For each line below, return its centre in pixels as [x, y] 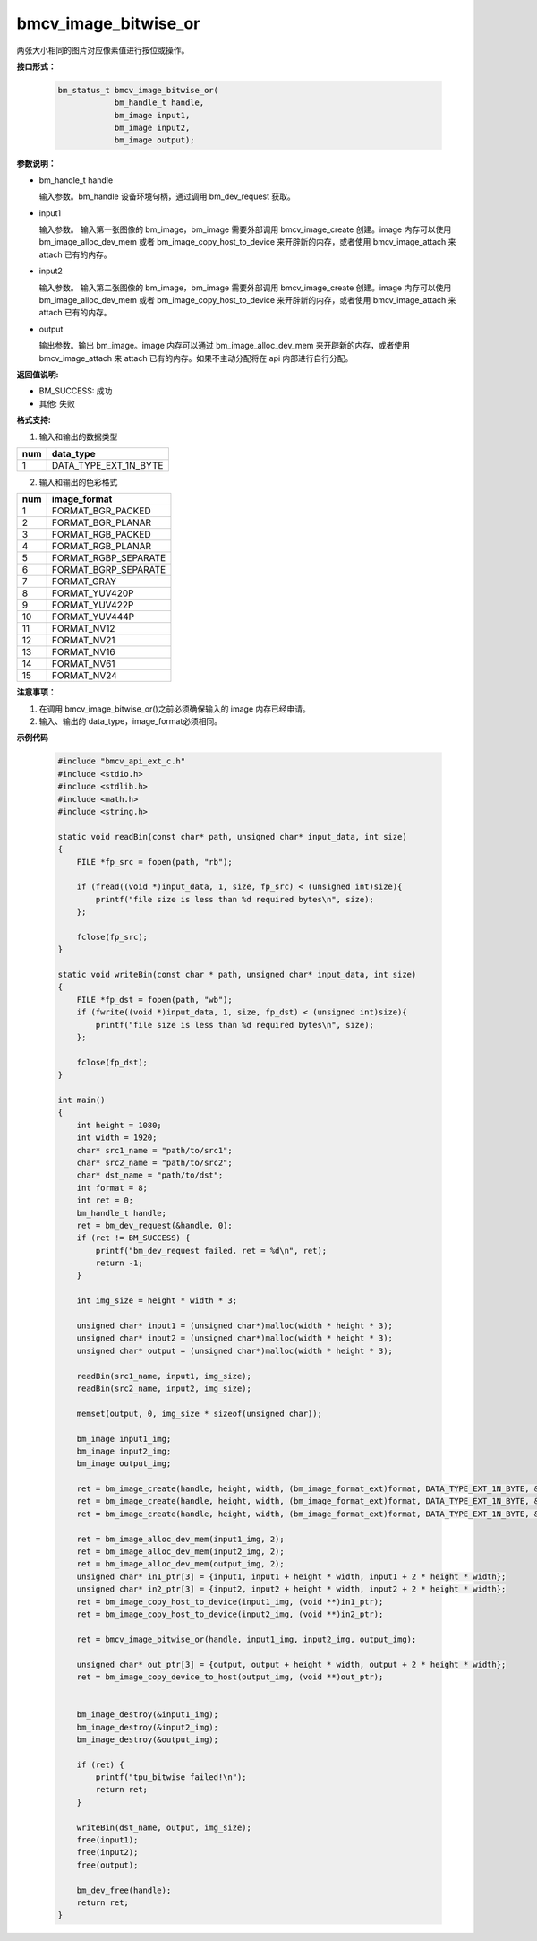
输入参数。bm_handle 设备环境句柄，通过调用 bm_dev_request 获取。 [167, 196]
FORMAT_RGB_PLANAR [102, 547]
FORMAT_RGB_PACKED [101, 535]
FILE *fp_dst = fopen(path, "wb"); [154, 1000]
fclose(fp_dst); [112, 1062]
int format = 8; [112, 1188]
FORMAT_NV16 [83, 652]
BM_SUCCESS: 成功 [76, 391]
